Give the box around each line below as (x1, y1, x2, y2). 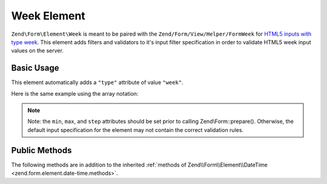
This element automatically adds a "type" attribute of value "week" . (11, 79, 184, 86)
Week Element (11, 9, 86, 22)
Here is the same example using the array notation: (11, 90, 139, 97)
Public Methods (11, 145, 72, 156)
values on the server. (11, 47, 64, 54)
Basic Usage (11, 63, 59, 73)
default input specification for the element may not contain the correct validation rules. (27, 126, 244, 133)
